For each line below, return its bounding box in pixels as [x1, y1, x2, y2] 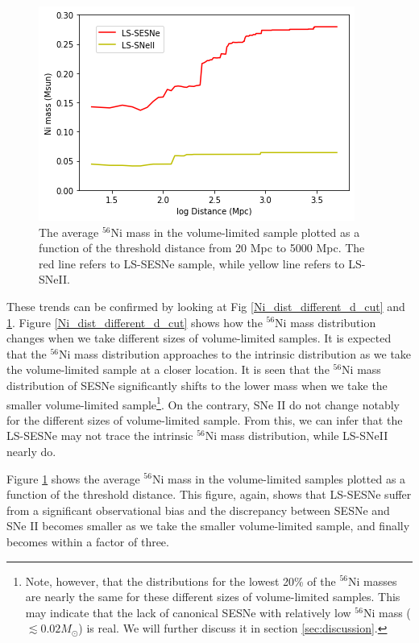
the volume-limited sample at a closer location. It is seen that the [6, 361, 330, 378]
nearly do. [6, 442, 56, 459]
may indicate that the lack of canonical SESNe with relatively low [25, 604, 351, 620]
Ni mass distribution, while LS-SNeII [205, 427, 388, 444]
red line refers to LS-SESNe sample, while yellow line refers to [39, 255, 345, 272]
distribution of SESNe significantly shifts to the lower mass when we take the [6, 376, 388, 393]
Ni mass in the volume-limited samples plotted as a [151, 470, 406, 487]
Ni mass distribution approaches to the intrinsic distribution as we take [59, 345, 412, 362]
